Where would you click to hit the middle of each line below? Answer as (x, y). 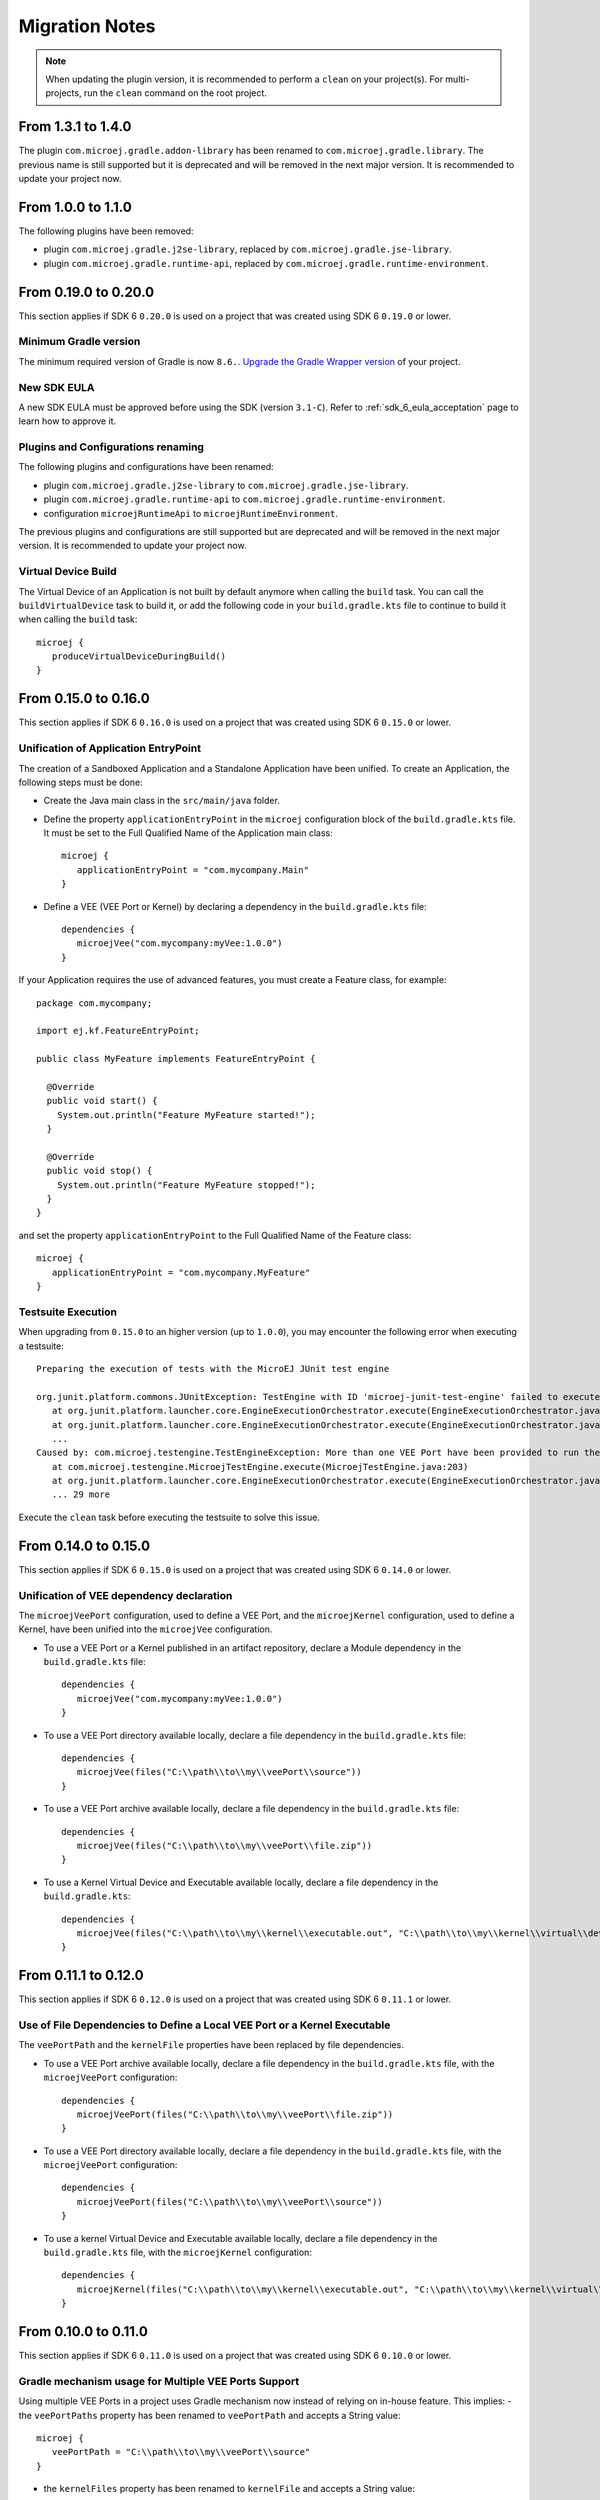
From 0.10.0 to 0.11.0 (83, 2331)
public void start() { (102, 1101)
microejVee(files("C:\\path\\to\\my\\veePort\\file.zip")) (224, 1845)
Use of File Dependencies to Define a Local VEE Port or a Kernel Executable (204, 2025)
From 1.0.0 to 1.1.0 (75, 206)
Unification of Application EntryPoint (110, 748)
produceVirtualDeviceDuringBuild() (139, 656)
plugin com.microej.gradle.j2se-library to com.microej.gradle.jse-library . (226, 485)
